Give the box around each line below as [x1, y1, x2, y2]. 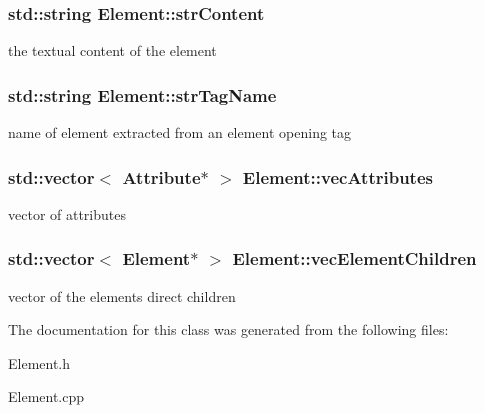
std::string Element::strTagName [8, 82, 277, 107]
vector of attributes [8, 203, 126, 224]
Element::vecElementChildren [232, 246, 477, 271]
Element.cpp [8, 386, 85, 407]
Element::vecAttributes [242, 164, 433, 189]
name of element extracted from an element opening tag [8, 122, 352, 143]
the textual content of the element [8, 40, 217, 61]
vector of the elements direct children [8, 285, 236, 306]
